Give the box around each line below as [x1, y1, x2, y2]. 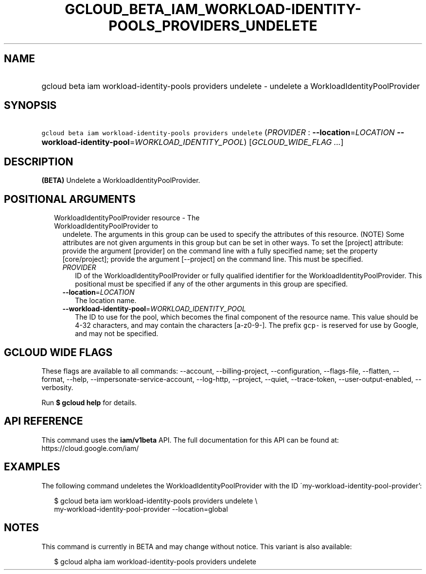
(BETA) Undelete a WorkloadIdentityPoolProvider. [41, 176, 200, 185]
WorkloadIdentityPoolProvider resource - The [54, 214, 200, 222]
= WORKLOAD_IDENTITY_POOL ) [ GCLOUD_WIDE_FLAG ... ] [129, 137, 344, 147]
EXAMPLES [4, 461, 60, 473]
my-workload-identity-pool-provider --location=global [54, 504, 228, 513]
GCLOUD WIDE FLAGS [4, 346, 113, 359]
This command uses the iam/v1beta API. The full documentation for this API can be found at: [41, 435, 339, 444]
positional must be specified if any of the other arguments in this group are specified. [75, 280, 348, 288]
